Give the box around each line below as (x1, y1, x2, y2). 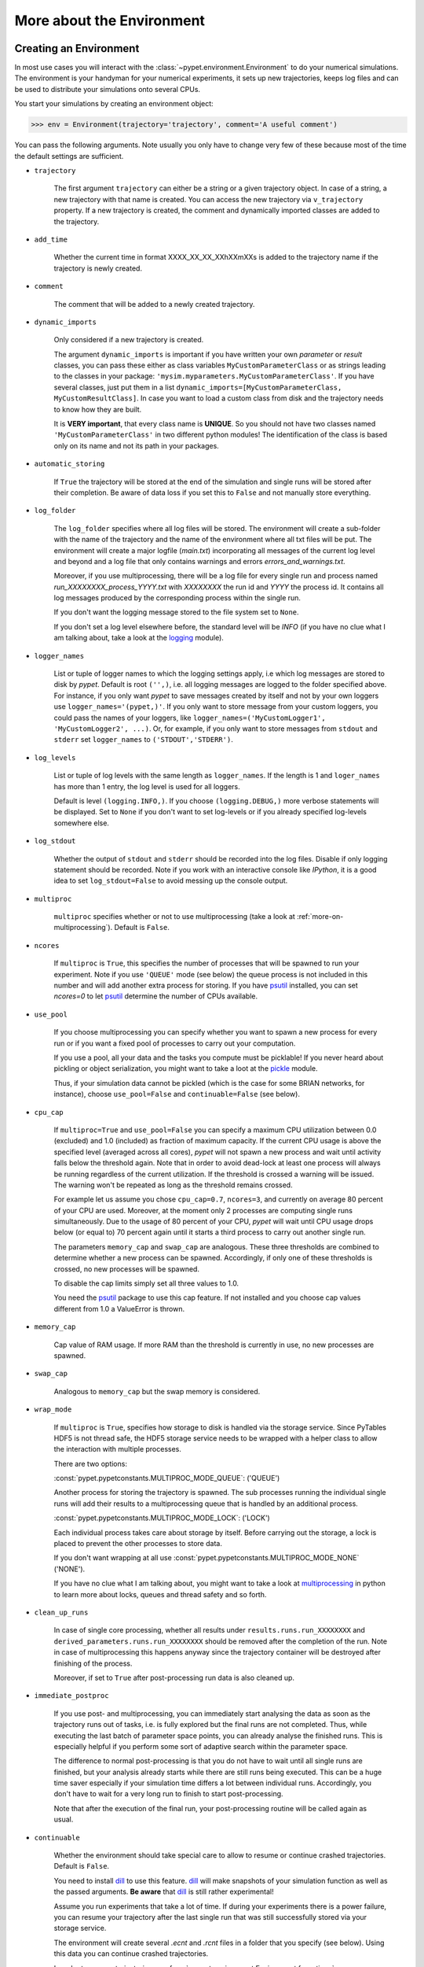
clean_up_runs (34, 1608, 89, 1617)
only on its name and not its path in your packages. (53, 441, 219, 450)
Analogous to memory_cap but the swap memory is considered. (53, 1386, 261, 1396)
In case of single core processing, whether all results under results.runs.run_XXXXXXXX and (53, 1626, 365, 1635)
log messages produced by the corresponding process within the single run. (53, 593, 302, 603)
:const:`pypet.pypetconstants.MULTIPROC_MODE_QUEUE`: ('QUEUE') (53, 1474, 280, 1483)
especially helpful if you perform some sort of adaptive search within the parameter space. (53, 1741, 349, 1751)
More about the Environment (14, 12, 206, 29)
